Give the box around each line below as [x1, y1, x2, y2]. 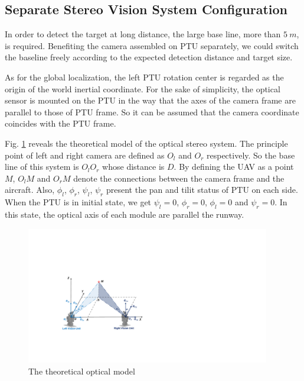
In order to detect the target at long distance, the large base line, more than [5, 28, 281, 40]
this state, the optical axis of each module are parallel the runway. [5, 208, 244, 220]
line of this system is [5, 160, 79, 173]
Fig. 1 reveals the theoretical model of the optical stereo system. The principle [5, 137, 288, 149]
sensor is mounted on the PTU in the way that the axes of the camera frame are [5, 94, 296, 106]
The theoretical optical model [28, 364, 135, 377]
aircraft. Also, [5, 183, 55, 196]
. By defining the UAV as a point [174, 160, 294, 173]
